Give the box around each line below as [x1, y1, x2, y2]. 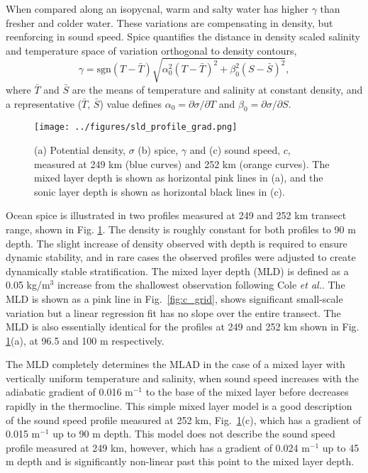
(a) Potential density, [34, 142, 126, 157]
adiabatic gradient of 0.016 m [6, 384, 133, 399]
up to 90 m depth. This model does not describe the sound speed [52, 426, 335, 441]
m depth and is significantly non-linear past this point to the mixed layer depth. [6, 454, 355, 469]
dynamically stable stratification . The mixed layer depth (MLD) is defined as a [6, 263, 349, 278]
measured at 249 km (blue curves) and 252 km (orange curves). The [34, 156, 330, 171]
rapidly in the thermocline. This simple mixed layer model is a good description [6, 399, 352, 413]
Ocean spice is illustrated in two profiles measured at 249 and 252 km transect [6, 208, 347, 223]
